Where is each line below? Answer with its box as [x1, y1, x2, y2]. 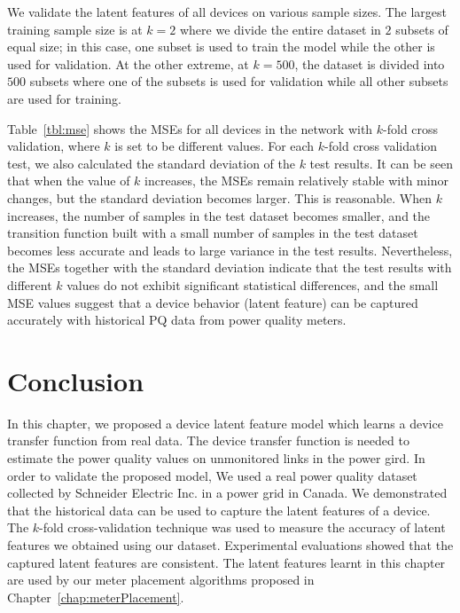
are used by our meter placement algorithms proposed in [7, 570, 315, 589]
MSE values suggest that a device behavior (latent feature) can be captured [7, 293, 418, 311]
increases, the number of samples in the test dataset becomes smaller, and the [7, 206, 431, 224]
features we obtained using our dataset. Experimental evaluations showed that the [7, 535, 454, 554]
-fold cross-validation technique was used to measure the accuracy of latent [39, 518, 446, 537]
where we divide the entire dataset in [179, 20, 381, 38]
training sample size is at [7, 20, 143, 38]
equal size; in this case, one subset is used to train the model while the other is [7, 37, 435, 56]
